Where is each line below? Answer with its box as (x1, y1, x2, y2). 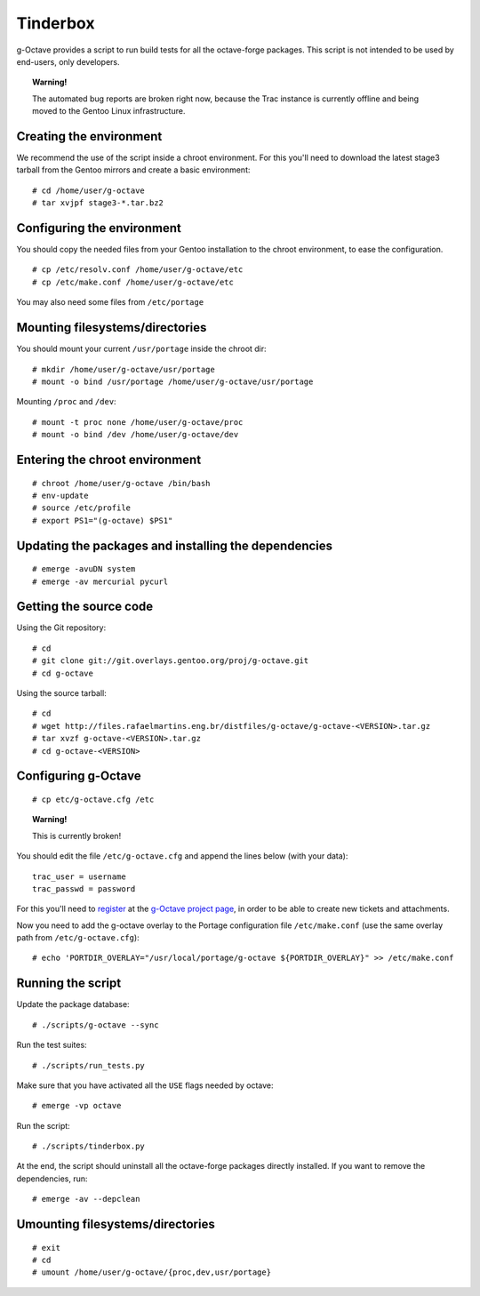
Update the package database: (16, 999, 130, 1010)
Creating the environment (16, 129, 163, 144)
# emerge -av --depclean (32, 1194, 140, 1204)
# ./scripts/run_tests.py (32, 1060, 146, 1070)
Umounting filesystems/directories (16, 1217, 215, 1232)
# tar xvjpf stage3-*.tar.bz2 (32, 198, 164, 208)
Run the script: (16, 1120, 70, 1131)
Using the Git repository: (16, 622, 107, 633)
